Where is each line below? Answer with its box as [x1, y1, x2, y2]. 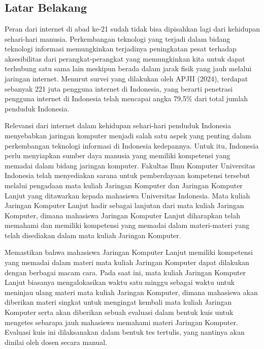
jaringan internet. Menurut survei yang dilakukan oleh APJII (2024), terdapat [5, 73, 248, 83]
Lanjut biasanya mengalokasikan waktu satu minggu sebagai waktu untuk [5, 277, 235, 287]
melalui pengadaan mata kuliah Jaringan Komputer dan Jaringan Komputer [5, 180, 243, 190]
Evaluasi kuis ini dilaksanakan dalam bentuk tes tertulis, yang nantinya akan [5, 327, 245, 337]
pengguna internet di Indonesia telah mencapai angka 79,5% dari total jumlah [5, 93, 248, 104]
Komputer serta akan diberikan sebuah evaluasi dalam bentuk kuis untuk [5, 307, 234, 317]
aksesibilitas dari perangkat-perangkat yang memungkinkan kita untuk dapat [5, 53, 245, 64]
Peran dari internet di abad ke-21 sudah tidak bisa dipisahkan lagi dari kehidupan [5, 23, 260, 34]
